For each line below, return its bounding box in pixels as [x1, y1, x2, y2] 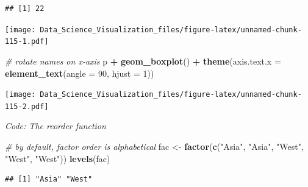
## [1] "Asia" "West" [5, 175, 93, 184]
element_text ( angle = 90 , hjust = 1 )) [5, 66, 154, 79]
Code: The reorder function [5, 119, 106, 132]
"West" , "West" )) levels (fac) [5, 152, 110, 164]
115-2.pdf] [5, 102, 49, 111]
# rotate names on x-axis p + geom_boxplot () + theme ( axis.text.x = [5, 54, 281, 67]
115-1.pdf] [5, 37, 49, 46]
